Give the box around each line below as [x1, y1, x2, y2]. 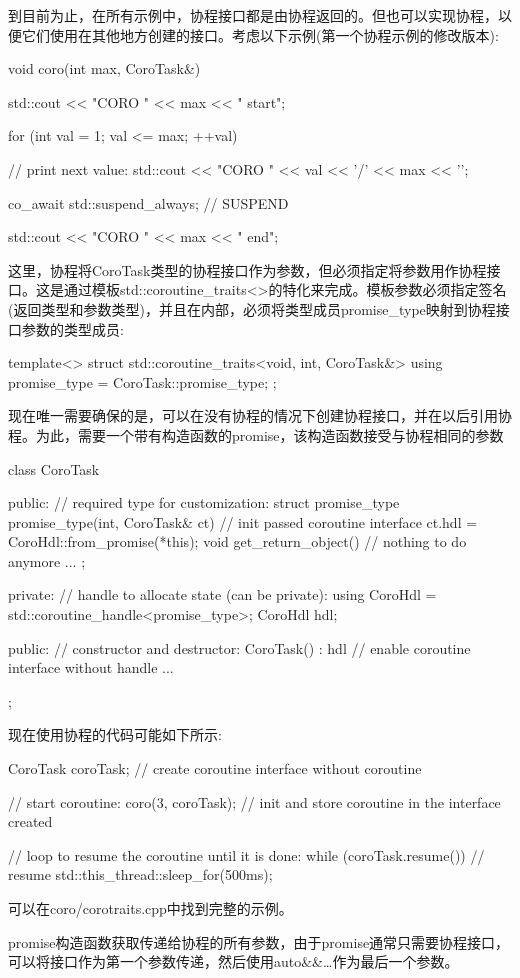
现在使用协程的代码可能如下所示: [8, 724, 222, 745]
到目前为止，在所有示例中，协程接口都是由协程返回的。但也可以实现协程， [8, 5, 498, 25]
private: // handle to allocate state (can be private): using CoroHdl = [8, 584, 437, 605]
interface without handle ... [8, 657, 174, 678]
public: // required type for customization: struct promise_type [8, 492, 400, 513]
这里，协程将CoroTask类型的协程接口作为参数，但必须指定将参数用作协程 [8, 259, 487, 280]
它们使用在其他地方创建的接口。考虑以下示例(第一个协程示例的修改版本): [21, 24, 499, 45]
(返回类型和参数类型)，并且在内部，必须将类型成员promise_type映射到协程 [8, 298, 496, 319]
